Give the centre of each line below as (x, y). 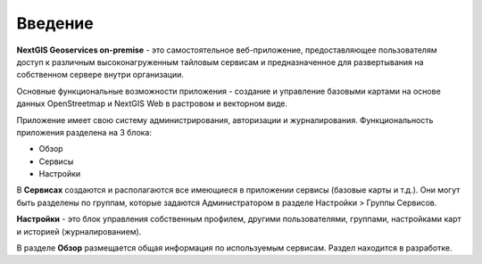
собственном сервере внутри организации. (100, 75)
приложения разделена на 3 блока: (84, 132)
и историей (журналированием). (79, 231)
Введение (55, 23)
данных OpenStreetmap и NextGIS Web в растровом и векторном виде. (152, 103)
